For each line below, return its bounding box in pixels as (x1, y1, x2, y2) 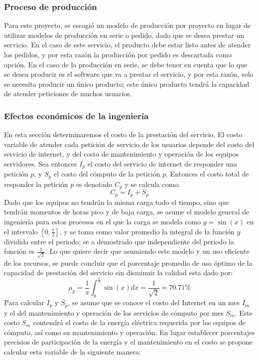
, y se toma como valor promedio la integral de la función (59, 226, 235, 236)
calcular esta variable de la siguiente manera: (4, 347, 141, 357)
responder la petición (4, 179, 68, 189)
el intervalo (4, 226, 38, 236)
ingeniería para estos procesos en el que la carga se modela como (4, 216, 201, 226)
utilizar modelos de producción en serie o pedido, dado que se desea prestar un (4, 29, 245, 40)
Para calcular (4, 297, 44, 308)
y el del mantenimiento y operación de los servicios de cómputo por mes (4, 307, 224, 318)
